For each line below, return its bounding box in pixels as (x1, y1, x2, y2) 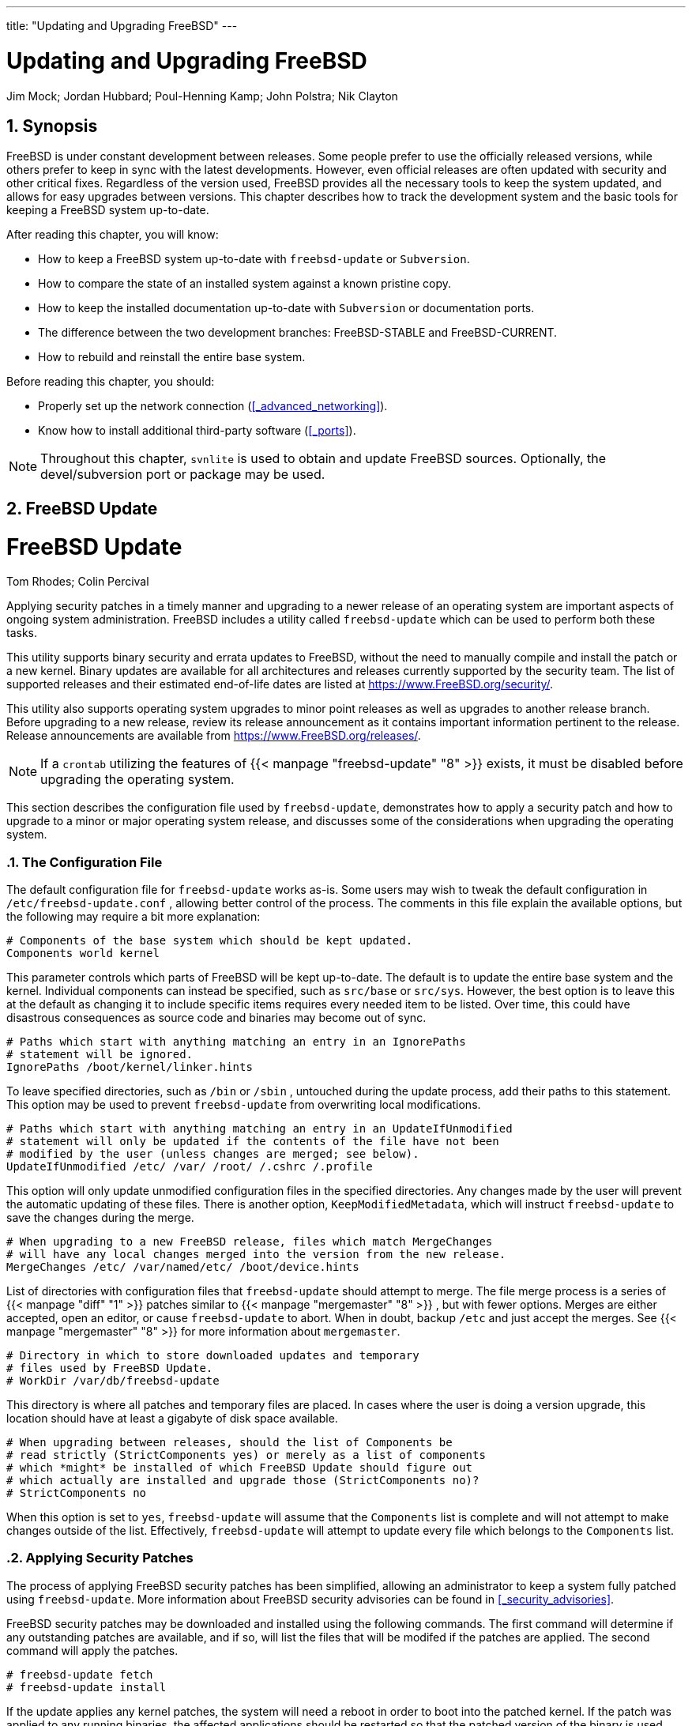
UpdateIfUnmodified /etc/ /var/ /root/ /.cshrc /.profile (6, 1160, 373, 1174)
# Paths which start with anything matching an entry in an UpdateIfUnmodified (6, 1122, 513, 1136)
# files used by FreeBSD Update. (6, 1362, 213, 1375)
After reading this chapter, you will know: (6, 228, 219, 242)
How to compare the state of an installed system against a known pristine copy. (38, 277, 452, 291)
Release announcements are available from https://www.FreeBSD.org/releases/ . (6, 729, 421, 743)
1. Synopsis (6, 115, 98, 136)
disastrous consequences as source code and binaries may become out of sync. (6, 1011, 427, 1025)
